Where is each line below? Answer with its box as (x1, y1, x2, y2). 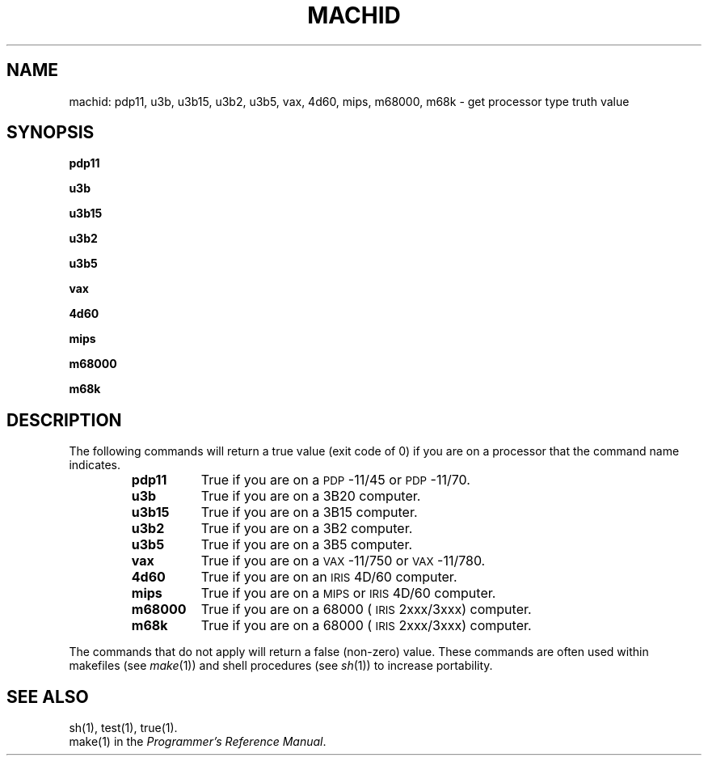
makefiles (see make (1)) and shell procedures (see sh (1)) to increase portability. (69, 658, 493, 673)
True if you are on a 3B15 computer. (200, 504, 418, 521)
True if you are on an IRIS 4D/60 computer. (200, 569, 457, 586)
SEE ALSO (6, 686, 89, 707)
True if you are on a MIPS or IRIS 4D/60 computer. (200, 585, 496, 602)
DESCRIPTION (6, 409, 122, 430)
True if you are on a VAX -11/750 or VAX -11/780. (200, 552, 486, 569)
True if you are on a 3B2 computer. (200, 520, 413, 537)
